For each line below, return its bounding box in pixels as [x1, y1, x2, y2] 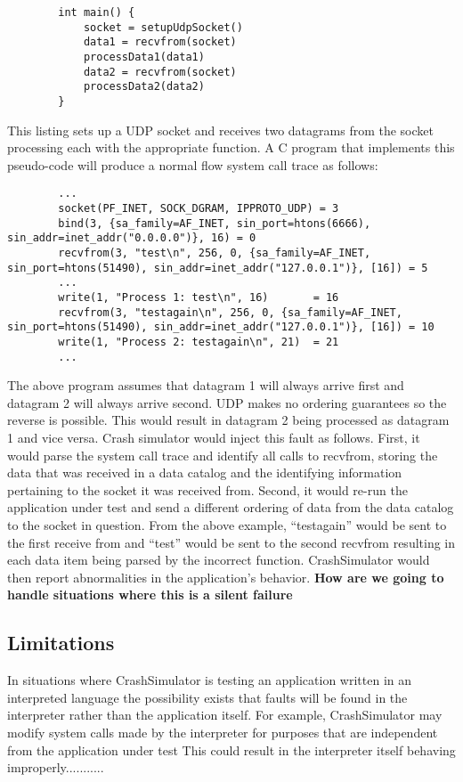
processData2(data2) [83, 80, 205, 94]
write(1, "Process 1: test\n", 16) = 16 [58, 290, 339, 304]
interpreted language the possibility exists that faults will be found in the [7, 688, 408, 706]
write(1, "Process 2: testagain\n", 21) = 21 [58, 335, 339, 348]
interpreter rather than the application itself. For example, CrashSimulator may [7, 705, 443, 724]
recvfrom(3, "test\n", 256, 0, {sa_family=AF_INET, [58, 247, 371, 259]
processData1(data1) [83, 50, 205, 63]
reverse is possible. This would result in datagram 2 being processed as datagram [7, 411, 450, 429]
